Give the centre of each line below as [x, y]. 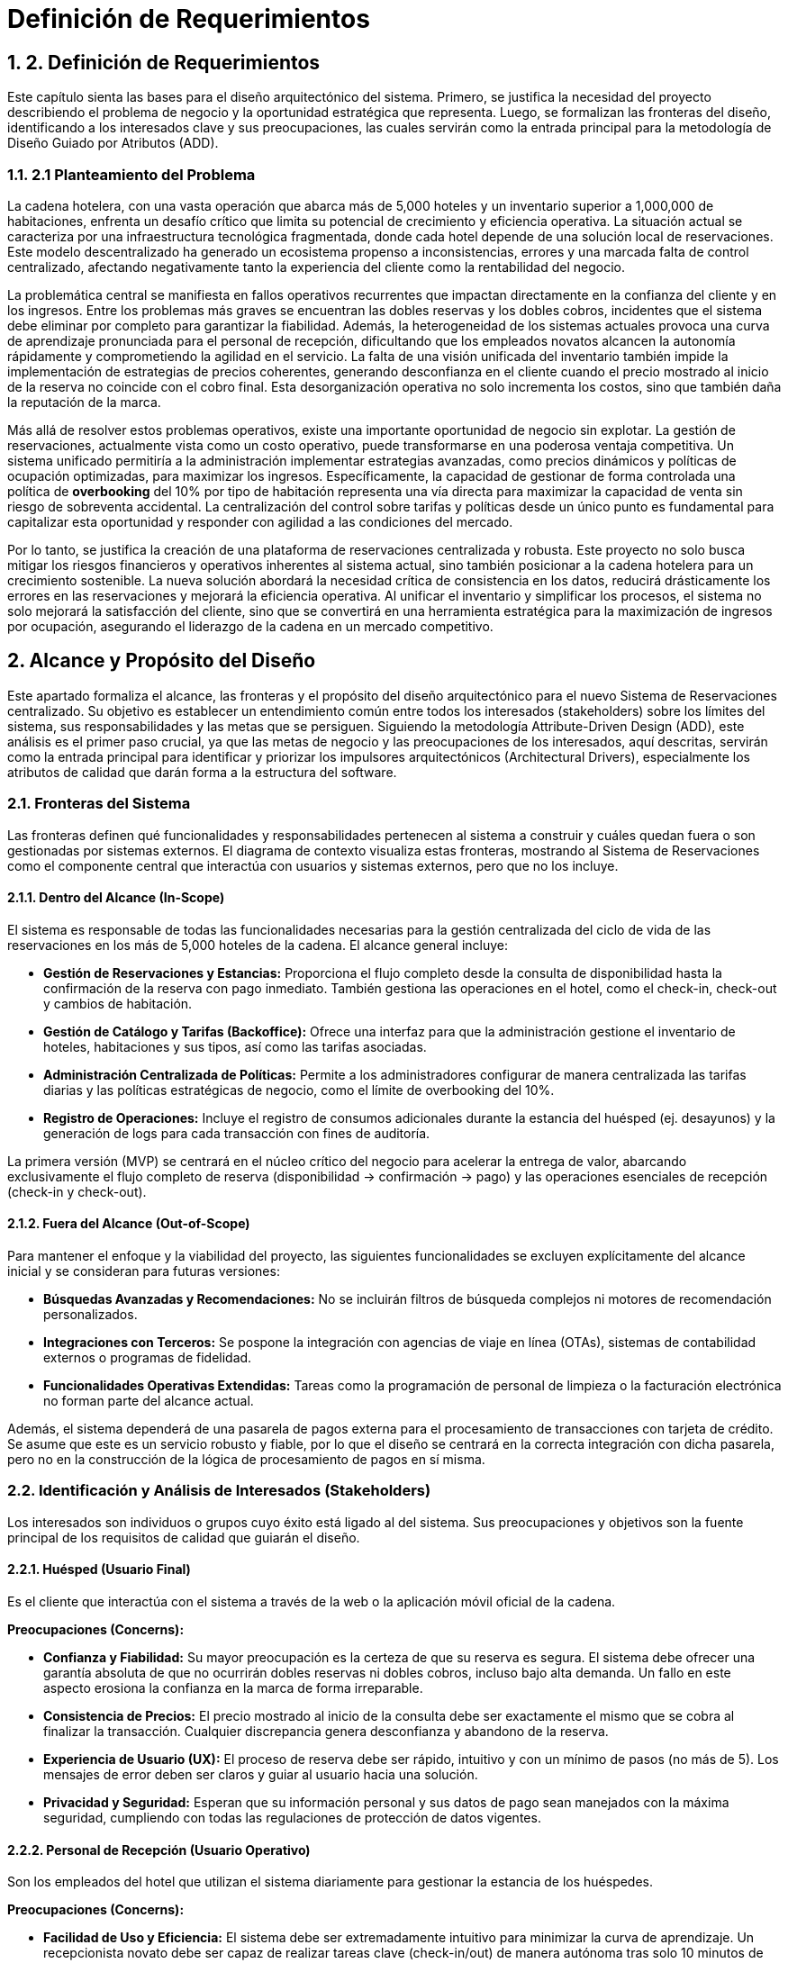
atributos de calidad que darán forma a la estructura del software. [202, 772]
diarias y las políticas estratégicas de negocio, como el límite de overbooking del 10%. [299, 1090]
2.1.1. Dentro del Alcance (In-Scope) [116, 898]
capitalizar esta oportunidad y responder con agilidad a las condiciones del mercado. [260, 521]
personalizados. [91, 1314]
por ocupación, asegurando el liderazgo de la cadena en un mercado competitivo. [250, 626]
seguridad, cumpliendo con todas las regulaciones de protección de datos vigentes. [292, 1817]
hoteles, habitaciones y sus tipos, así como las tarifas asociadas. [235, 1046]
